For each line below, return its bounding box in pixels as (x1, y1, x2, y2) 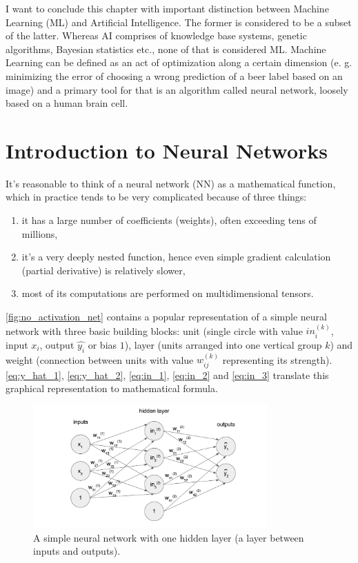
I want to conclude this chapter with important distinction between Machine (6, 1, 329, 15)
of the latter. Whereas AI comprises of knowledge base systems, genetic (6, 28, 307, 43)
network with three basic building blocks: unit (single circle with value (6, 323, 303, 338)
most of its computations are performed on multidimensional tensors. (21, 286, 314, 300)
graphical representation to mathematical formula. (6, 381, 218, 396)
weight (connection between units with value (6, 352, 194, 367)
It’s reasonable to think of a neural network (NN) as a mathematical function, (6, 176, 336, 190)
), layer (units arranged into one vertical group (124, 337, 322, 351)
